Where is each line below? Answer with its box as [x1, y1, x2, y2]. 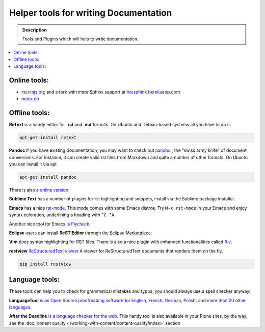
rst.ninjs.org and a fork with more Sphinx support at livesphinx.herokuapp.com [21, 89, 180, 95]
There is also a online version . [9, 187, 70, 193]
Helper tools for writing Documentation [9, 7, 172, 18]
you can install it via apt [9, 161, 57, 167]
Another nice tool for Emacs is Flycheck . [9, 221, 91, 227]
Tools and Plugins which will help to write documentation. [22, 36, 139, 42]
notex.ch [21, 96, 39, 102]
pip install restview [19, 261, 72, 267]
